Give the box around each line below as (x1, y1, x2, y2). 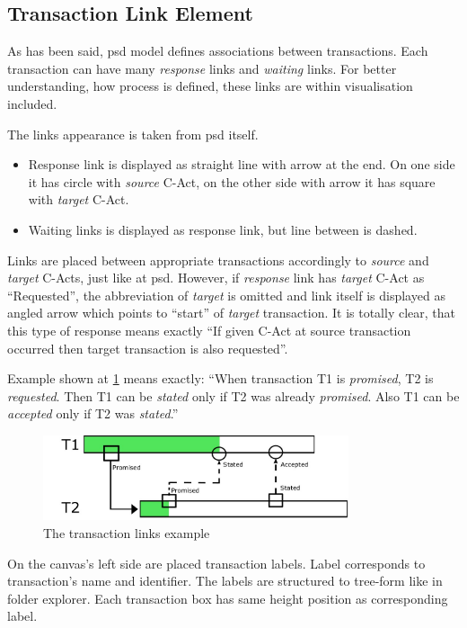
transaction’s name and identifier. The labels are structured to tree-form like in (7, 571, 443, 590)
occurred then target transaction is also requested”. (7, 338, 288, 357)
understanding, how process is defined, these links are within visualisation (7, 76, 413, 95)
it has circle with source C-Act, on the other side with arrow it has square (28, 172, 436, 191)
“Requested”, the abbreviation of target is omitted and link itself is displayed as (7, 285, 445, 304)
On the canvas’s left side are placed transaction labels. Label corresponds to (7, 553, 426, 572)
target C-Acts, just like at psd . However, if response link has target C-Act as (7, 268, 425, 287)
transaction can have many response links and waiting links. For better (7, 58, 397, 77)
